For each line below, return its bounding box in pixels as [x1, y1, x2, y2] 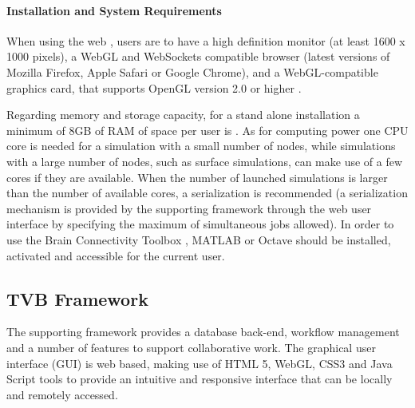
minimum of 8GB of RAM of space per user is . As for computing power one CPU [6, 121, 409, 138]
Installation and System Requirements [6, 2, 222, 18]
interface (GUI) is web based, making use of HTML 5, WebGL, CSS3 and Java [6, 355, 393, 371]
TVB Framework [6, 286, 148, 311]
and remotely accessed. [6, 386, 118, 402]
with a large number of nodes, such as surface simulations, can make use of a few [6, 153, 403, 169]
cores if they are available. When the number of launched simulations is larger [6, 168, 388, 185]
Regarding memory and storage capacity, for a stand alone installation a [6, 106, 360, 123]
